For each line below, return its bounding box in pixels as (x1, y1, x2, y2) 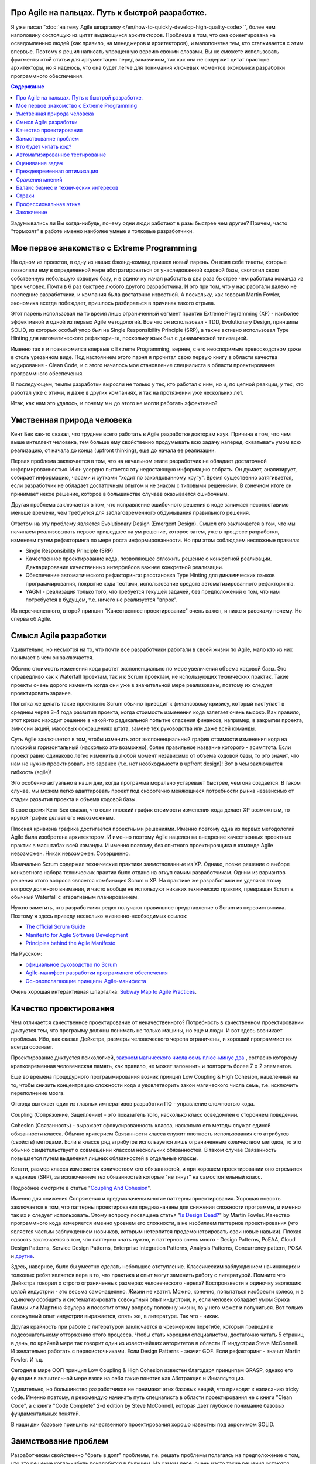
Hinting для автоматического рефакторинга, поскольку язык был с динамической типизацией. (11, 334, 248, 342)
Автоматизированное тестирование (16, 151, 107, 158)
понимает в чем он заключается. (11, 654, 94, 661)
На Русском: (11, 950, 43, 957)
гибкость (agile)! (11, 768, 52, 775)
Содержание (11, 83, 44, 90)
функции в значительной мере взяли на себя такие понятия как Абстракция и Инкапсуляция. (11, 1375, 245, 1382)
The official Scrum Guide (25, 923, 86, 931)
